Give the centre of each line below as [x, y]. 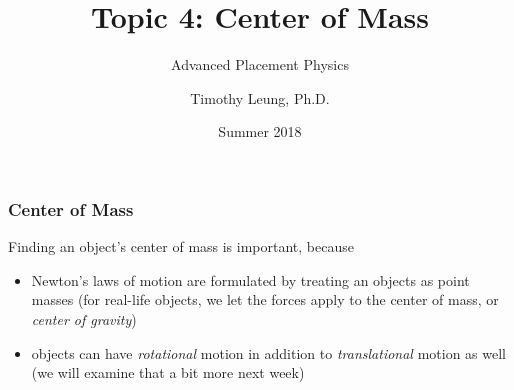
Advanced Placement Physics [260, 64]
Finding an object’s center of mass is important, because [181, 246]
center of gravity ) [84, 318]
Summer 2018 [260, 131]
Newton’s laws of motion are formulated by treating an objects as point [250, 279]
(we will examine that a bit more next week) [168, 372]
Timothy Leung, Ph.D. [260, 97]
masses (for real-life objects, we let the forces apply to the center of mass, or [265, 299]
